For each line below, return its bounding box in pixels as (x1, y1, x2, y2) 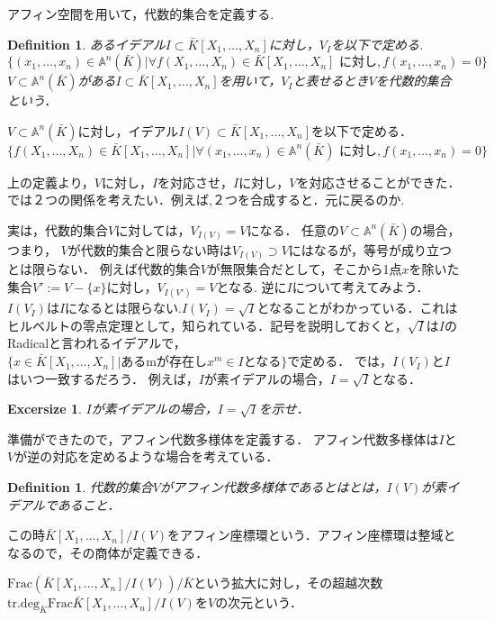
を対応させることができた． (296, 172, 461, 191)
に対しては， (115, 220, 191, 239)
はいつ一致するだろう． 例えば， (7, 369, 199, 387)
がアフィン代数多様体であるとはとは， (159, 478, 387, 497)
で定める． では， (287, 351, 392, 370)
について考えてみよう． (292, 278, 429, 296)
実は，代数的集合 (7, 220, 108, 239)
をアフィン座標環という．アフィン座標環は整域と (167, 525, 456, 544)
